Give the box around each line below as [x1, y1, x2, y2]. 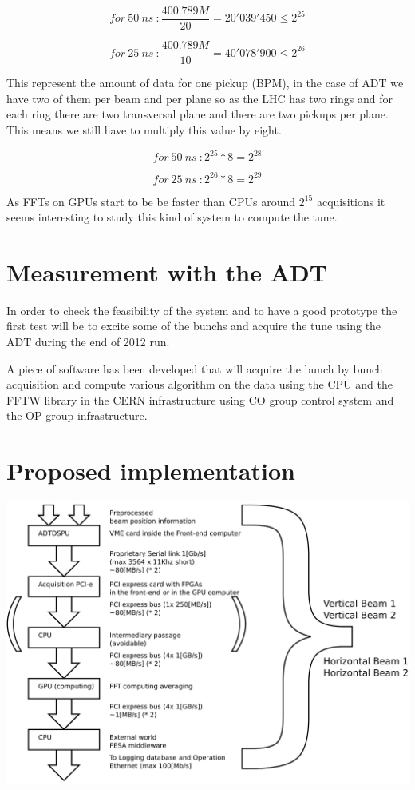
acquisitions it [316, 193, 385, 209]
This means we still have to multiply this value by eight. [6, 121, 282, 138]
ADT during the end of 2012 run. [6, 333, 170, 349]
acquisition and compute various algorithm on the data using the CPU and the [6, 376, 393, 393]
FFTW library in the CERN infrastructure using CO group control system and [6, 391, 394, 408]
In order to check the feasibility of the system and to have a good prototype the [6, 301, 397, 318]
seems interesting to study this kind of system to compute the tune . [6, 209, 338, 225]
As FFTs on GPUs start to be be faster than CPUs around [6, 193, 296, 209]
